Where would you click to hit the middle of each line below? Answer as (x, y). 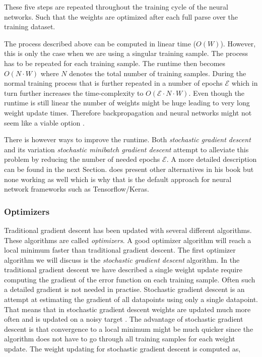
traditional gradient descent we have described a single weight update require (123, 270)
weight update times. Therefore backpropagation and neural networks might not (128, 112)
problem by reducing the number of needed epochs (82, 159)
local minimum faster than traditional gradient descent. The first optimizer (120, 250)
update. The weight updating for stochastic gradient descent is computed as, (122, 349)
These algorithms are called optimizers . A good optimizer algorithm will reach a (128, 240)
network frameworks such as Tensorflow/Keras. (77, 189)
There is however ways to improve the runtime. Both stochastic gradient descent (127, 139)
